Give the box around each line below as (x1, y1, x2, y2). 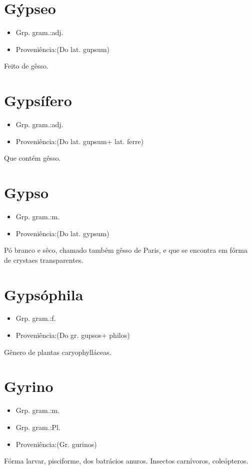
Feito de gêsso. (4, 61, 48, 71)
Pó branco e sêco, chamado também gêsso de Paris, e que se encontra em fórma (4, 245, 247, 255)
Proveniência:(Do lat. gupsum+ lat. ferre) (15, 136, 144, 146)
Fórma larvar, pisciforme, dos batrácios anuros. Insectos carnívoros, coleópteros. (4, 455, 248, 466)
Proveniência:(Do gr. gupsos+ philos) (15, 330, 130, 340)
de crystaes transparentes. (4, 254, 83, 265)
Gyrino (4, 376, 53, 396)
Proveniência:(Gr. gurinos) (15, 438, 97, 449)
